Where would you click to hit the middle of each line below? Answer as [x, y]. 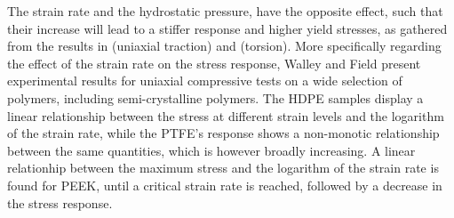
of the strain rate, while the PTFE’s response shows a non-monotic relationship [223, 133]
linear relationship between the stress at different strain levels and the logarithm [226, 115]
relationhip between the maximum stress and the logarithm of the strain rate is [223, 168]
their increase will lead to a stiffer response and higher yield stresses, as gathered [227, 28]
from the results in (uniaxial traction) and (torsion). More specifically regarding [224, 46]
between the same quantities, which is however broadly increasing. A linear [211, 150]
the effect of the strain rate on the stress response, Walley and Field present [214, 63]
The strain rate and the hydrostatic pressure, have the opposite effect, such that [225, 11]
